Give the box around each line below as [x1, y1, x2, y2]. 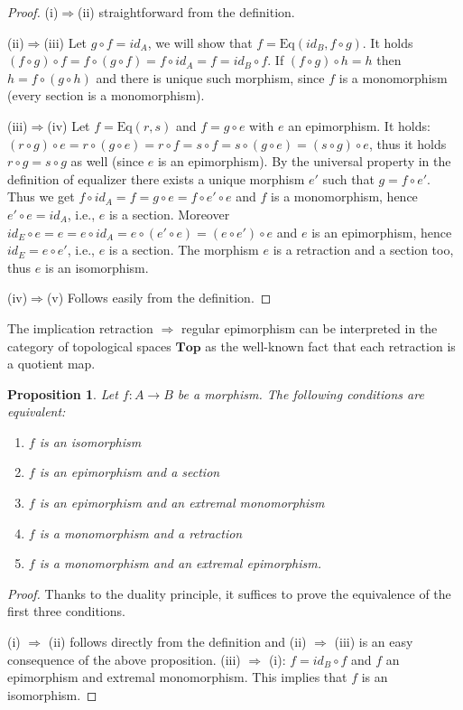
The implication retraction [7, 318, 153, 337]
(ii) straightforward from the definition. [78, 3, 295, 21]
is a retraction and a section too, [273, 240, 454, 259]
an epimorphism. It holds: [288, 116, 431, 135]
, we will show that [147, 33, 253, 51]
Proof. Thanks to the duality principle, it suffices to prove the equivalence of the [7, 584, 451, 603]
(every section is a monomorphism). [7, 86, 205, 105]
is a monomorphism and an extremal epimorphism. [39, 554, 321, 573]
